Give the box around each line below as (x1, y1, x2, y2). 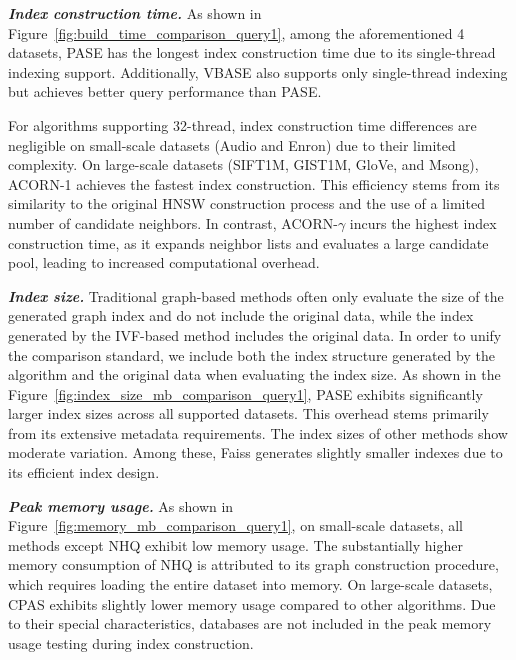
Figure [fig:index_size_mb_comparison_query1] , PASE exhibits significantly (8, 383, 483, 404)
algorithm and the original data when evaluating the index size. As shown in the (8, 364, 501, 385)
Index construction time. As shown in (8, 3, 262, 23)
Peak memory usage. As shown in (8, 495, 234, 516)
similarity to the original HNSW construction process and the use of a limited (8, 193, 485, 214)
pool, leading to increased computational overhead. (8, 252, 320, 273)
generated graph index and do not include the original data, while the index (8, 305, 474, 326)
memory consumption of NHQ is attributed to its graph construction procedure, (8, 554, 499, 575)
